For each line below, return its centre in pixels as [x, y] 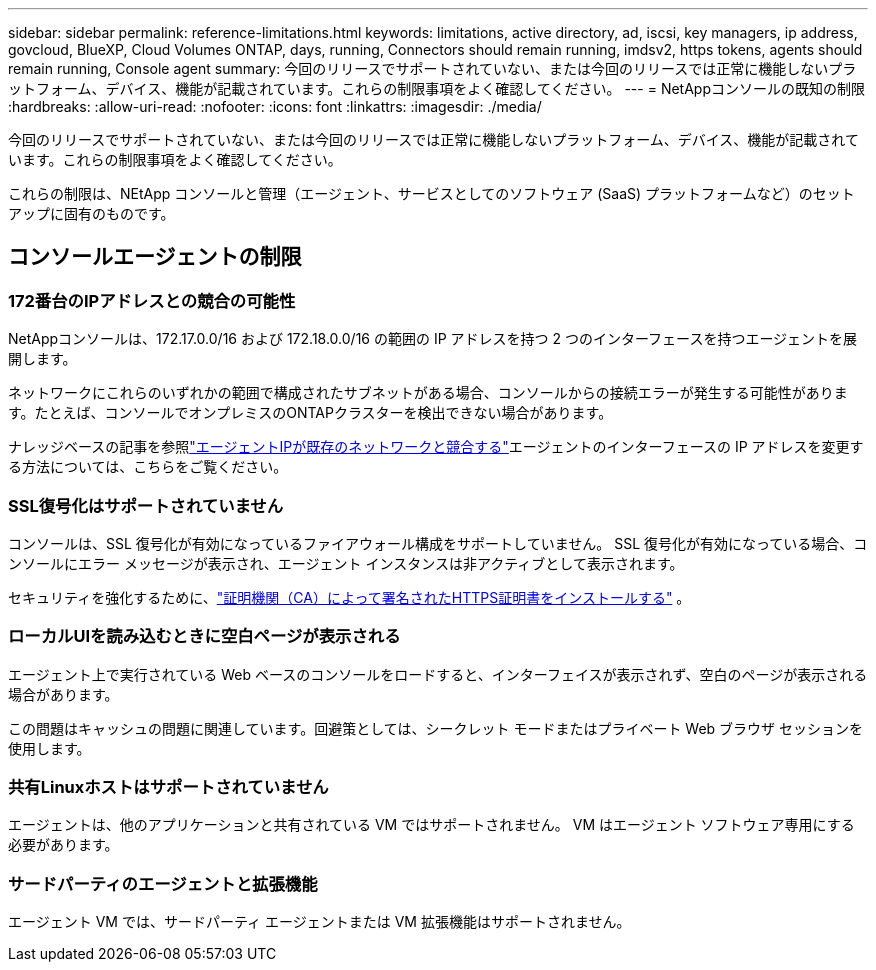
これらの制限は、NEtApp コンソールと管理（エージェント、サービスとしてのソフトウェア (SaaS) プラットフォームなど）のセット [431, 193]
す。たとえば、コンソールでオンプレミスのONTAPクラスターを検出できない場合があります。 [310, 413]
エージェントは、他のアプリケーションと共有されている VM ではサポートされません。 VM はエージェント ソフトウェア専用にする [431, 825]
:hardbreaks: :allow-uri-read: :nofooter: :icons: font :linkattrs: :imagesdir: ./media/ [275, 106]
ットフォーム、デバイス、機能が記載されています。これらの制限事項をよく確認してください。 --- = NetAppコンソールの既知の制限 [436, 88]
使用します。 [49, 748]
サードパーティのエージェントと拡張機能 [163, 883]
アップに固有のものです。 [91, 213]
